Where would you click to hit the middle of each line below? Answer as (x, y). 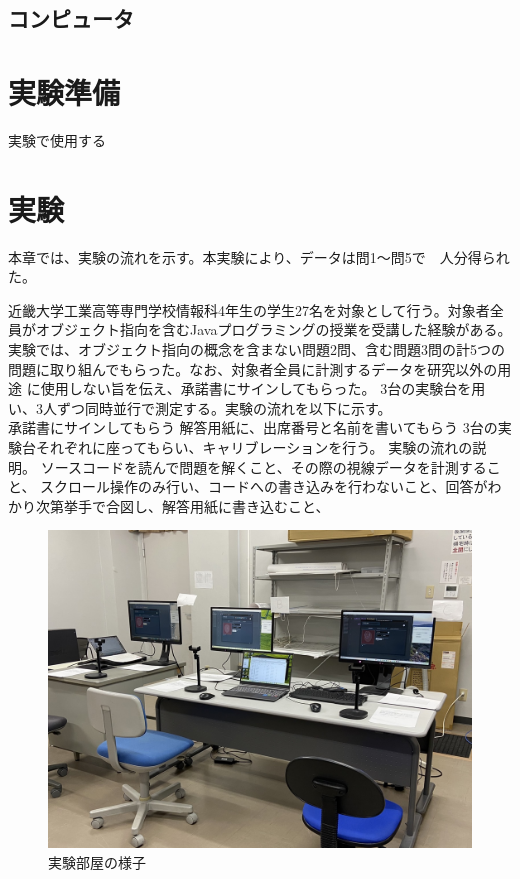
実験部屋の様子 (97, 861)
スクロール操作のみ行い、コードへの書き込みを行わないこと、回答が (264, 486)
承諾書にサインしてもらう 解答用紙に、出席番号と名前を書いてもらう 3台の (253, 427)
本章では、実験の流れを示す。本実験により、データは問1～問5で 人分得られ (259, 256)
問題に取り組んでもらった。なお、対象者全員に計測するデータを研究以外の (253, 368)
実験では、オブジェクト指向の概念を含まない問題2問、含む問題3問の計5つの (256, 349)
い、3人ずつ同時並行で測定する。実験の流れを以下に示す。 (200, 407)
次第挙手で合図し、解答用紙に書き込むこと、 (182, 505)
